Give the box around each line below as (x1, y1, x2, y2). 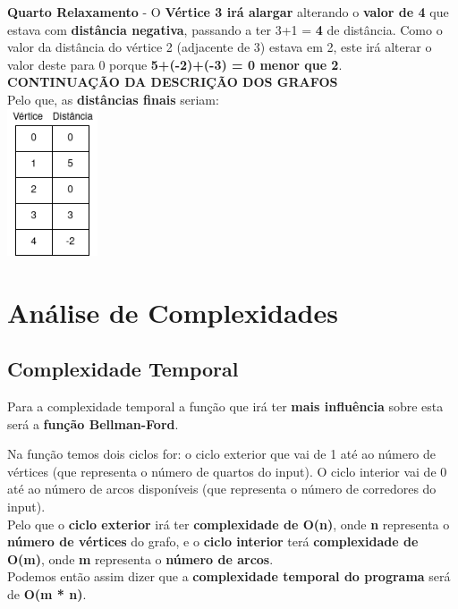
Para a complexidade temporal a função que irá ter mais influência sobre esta (7, 397, 444, 416)
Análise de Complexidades (7, 293, 338, 330)
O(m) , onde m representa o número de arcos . (7, 549, 274, 568)
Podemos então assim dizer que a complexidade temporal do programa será (7, 567, 451, 586)
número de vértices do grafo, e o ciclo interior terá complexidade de (7, 532, 419, 551)
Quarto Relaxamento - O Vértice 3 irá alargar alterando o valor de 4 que (7, 3, 449, 21)
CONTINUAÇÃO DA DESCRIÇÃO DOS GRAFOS (7, 72, 338, 91)
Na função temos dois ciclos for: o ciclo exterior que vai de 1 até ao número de (7, 444, 437, 463)
